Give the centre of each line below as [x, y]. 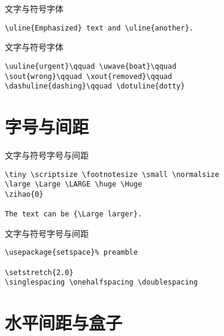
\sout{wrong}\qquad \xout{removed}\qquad [89, 76]
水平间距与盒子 [64, 323]
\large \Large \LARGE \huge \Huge [74, 184]
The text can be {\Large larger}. [74, 214]
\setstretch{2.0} [39, 272]
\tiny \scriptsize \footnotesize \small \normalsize [112, 174]
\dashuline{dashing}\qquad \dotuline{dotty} [95, 86]
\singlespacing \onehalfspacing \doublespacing [102, 282]
